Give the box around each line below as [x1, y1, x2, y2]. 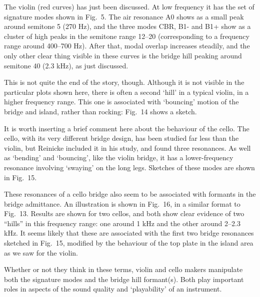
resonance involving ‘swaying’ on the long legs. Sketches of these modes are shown [4, 162, 255, 172]
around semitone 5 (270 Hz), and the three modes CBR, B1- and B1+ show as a [4, 21, 251, 31]
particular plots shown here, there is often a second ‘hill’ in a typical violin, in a [4, 86, 249, 97]
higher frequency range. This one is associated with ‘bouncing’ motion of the [4, 96, 239, 107]
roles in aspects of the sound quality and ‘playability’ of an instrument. [4, 284, 222, 294]
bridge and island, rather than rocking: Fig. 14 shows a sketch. [4, 106, 197, 116]
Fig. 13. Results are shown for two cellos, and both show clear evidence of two [4, 208, 244, 219]
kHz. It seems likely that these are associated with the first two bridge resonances [4, 228, 254, 238]
